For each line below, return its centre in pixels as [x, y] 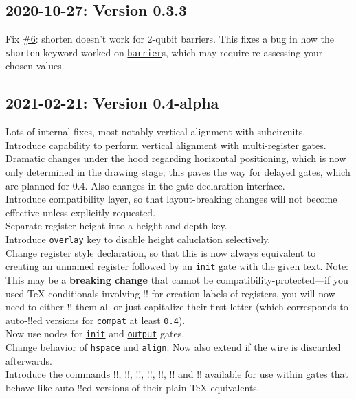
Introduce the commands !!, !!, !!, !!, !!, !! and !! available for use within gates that [177, 374]
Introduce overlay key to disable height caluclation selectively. [138, 239]
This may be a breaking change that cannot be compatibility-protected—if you [177, 279]
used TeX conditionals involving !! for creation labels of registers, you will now [170, 293]
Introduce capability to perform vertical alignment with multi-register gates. [166, 145]
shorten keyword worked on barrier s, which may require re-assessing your [164, 52]
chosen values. [35, 66]
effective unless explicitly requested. [81, 212]
